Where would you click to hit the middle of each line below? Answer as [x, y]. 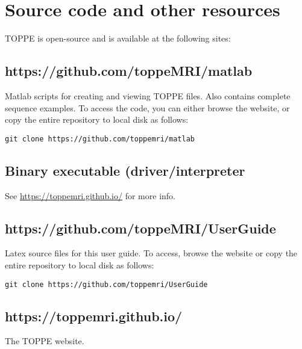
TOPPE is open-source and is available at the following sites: [118, 38]
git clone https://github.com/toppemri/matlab [100, 139]
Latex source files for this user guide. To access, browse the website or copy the [151, 253]
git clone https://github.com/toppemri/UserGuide [106, 284]
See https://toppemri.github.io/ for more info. [90, 195]
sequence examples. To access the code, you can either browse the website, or [147, 107]
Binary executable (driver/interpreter [125, 170]
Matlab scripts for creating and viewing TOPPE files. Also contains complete [148, 95]
